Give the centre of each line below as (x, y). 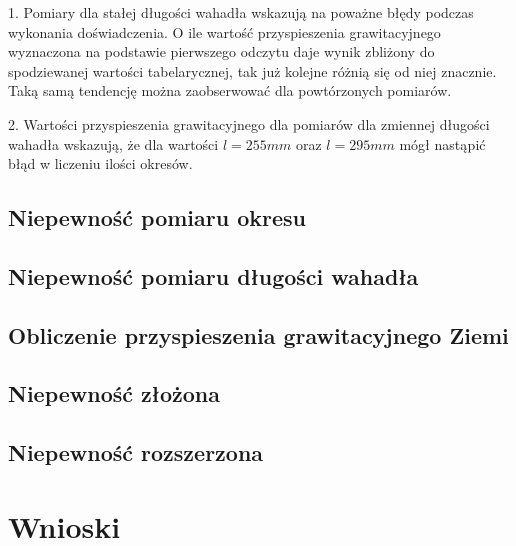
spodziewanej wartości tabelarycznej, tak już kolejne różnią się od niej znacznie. (252, 70)
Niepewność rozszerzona (136, 452)
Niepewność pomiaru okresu (157, 217)
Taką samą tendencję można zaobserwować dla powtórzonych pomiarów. (230, 90)
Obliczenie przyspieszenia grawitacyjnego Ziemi (258, 334)
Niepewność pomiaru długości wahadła (213, 275)
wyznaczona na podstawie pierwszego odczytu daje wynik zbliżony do (221, 51)
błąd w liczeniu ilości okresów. (100, 163)
